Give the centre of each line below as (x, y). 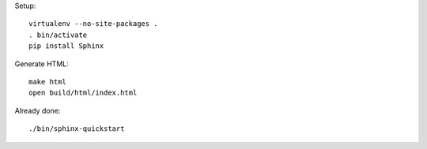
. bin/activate (58, 35)
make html (47, 82)
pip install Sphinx (66, 46)
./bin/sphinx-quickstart (77, 129)
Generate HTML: (42, 64)
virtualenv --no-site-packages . (93, 24)
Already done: (38, 110)
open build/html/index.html (83, 93)
